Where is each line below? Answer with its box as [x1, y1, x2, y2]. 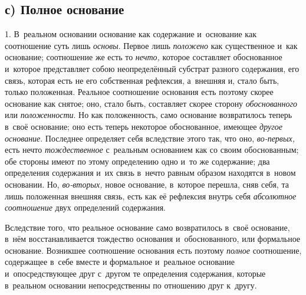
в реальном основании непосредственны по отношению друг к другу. [5, 278, 257, 291]
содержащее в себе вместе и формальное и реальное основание [5, 255, 235, 268]
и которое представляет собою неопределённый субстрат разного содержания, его [5, 62, 300, 74]
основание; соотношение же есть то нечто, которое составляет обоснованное [5, 51, 282, 63]
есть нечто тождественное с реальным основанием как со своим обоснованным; [5, 143, 299, 156]
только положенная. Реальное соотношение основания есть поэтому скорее [5, 86, 274, 98]
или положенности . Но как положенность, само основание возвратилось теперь [5, 109, 292, 121]
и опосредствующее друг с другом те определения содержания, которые [5, 267, 266, 280]
